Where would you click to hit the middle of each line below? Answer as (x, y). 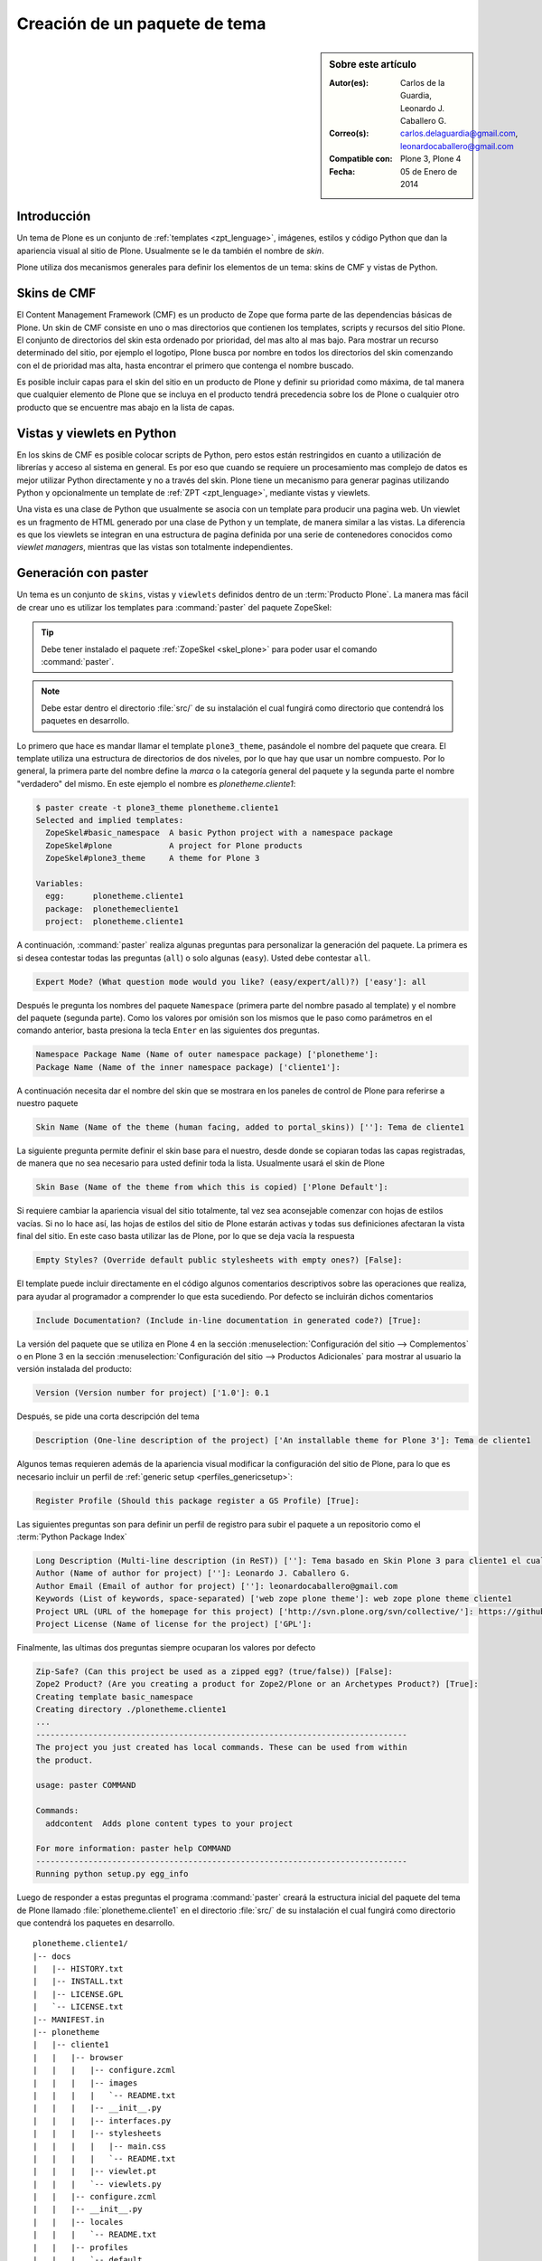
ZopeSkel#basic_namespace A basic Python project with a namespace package (219, 833)
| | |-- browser (78, 2057)
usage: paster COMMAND (86, 1785)
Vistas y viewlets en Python (97, 433)
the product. (65, 1760)
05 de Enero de (429, 171)
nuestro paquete (47, 1103)
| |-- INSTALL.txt (78, 1982)
